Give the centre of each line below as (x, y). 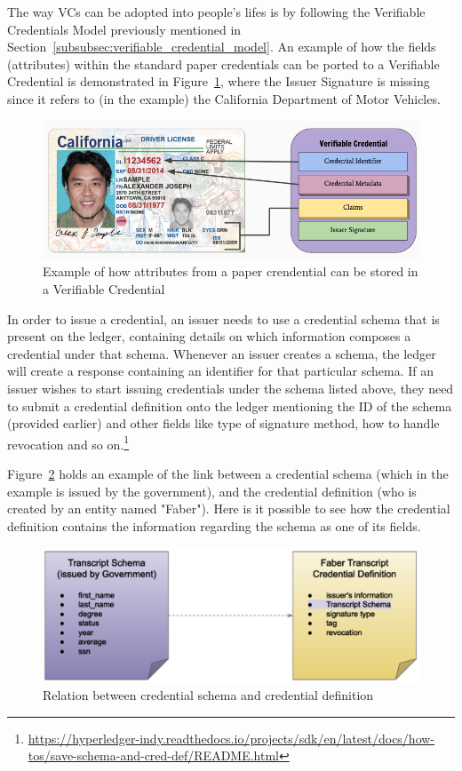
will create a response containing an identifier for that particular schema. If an (220, 371)
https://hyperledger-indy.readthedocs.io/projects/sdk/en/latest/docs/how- (231, 738)
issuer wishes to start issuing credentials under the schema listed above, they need (231, 388)
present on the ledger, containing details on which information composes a (209, 336)
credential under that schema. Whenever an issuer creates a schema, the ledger (222, 353)
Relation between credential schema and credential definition (208, 695)
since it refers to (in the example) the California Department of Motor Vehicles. (224, 98)
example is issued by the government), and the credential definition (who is (212, 491)
